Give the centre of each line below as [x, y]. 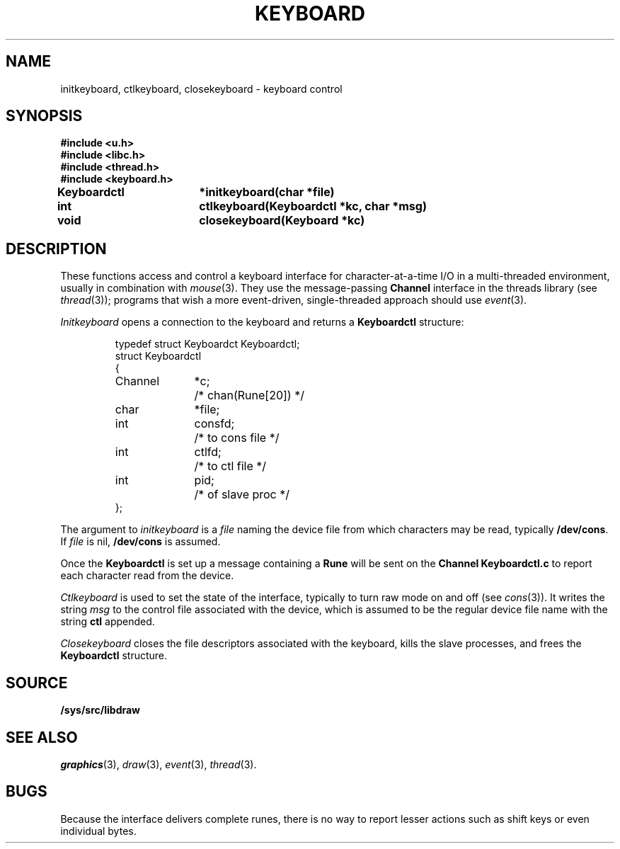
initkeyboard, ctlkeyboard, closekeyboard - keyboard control [201, 89]
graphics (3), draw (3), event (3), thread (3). [159, 764]
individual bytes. [98, 831]
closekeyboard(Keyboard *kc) [282, 221]
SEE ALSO [42, 737]
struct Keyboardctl [158, 356]
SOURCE [37, 683]
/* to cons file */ [237, 438]
